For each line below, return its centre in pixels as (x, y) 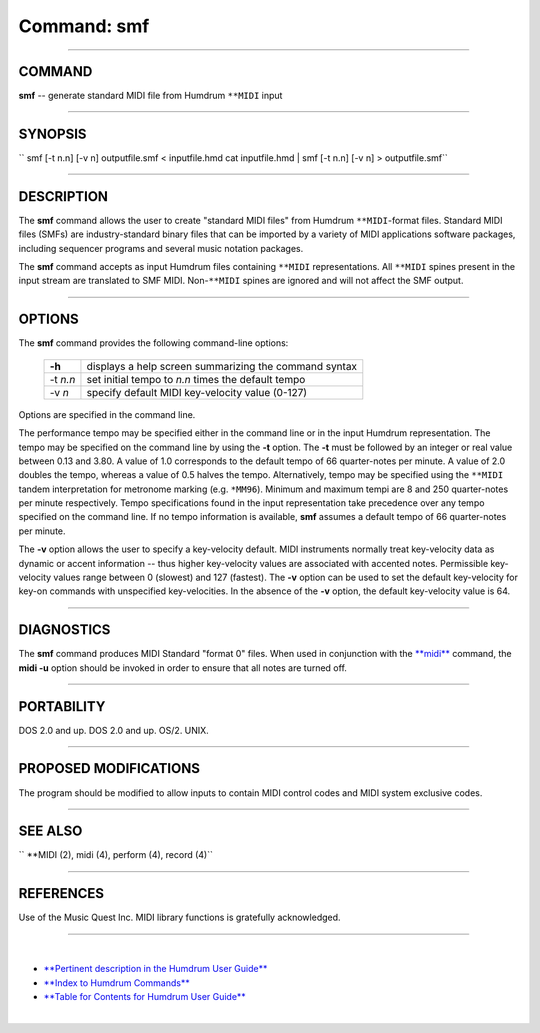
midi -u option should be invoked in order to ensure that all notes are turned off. (182, 667)
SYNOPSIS (52, 133)
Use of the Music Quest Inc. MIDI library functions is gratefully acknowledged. (179, 917)
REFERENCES (61, 893)
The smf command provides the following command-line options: (153, 343)
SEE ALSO (50, 831)
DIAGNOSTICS (64, 630)
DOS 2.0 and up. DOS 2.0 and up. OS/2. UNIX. (113, 730)
